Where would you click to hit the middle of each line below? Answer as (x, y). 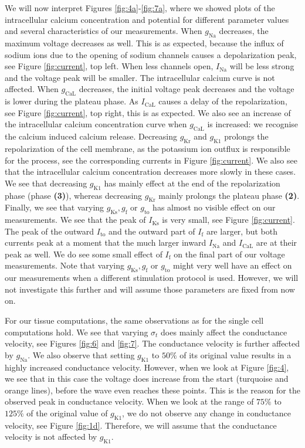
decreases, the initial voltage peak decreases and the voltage (187, 89)
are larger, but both (242, 231)
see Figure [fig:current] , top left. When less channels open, (109, 66)
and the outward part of (152, 231)
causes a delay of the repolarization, (223, 101)
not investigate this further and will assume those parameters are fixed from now (150, 289)
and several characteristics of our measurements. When (104, 31)
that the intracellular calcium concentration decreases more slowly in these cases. (150, 172)
